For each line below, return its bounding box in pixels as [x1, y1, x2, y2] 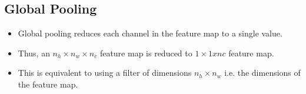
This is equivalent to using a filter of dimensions [18, 66, 192, 79]
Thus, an [18, 46, 50, 59]
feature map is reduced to [99, 46, 192, 59]
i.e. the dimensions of [224, 66, 301, 79]
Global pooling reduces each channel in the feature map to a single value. [18, 27, 282, 39]
